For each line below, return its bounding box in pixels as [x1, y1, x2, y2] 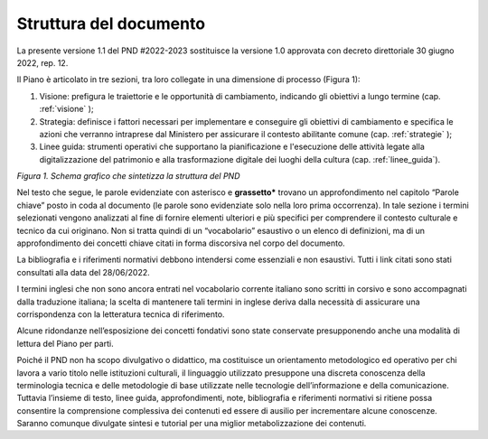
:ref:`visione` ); [39, 104, 94, 115]
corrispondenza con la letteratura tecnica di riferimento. [16, 308, 225, 320]
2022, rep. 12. [16, 57, 69, 68]
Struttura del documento [16, 14, 206, 33]
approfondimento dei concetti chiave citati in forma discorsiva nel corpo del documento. [16, 238, 345, 248]
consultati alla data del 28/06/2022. [16, 266, 151, 277]
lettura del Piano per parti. [16, 338, 114, 349]
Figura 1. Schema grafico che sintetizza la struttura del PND [16, 171, 240, 182]
